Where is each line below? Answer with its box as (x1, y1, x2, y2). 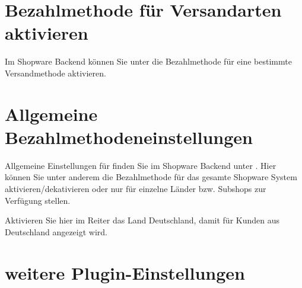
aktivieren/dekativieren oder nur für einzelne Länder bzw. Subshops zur (5, 183, 266, 194)
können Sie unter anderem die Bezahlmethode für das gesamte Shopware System (5, 171, 297, 183)
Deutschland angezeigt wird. (5, 225, 107, 238)
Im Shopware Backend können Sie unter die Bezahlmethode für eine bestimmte (5, 55, 292, 68)
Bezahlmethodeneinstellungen (5, 124, 253, 149)
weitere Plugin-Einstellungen (5, 260, 245, 284)
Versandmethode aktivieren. (5, 66, 106, 79)
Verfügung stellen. (5, 194, 71, 206)
